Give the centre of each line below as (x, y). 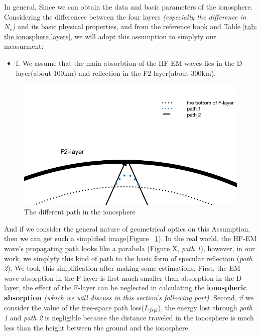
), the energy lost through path (205, 307)
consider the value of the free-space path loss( (74, 307)
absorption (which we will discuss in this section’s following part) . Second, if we (129, 297)
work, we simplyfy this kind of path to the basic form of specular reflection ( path (128, 258)
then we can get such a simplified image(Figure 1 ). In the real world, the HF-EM (130, 238)
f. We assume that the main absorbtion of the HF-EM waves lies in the (125, 63)
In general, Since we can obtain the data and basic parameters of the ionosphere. (128, 7)
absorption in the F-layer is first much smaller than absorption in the (128, 277)
